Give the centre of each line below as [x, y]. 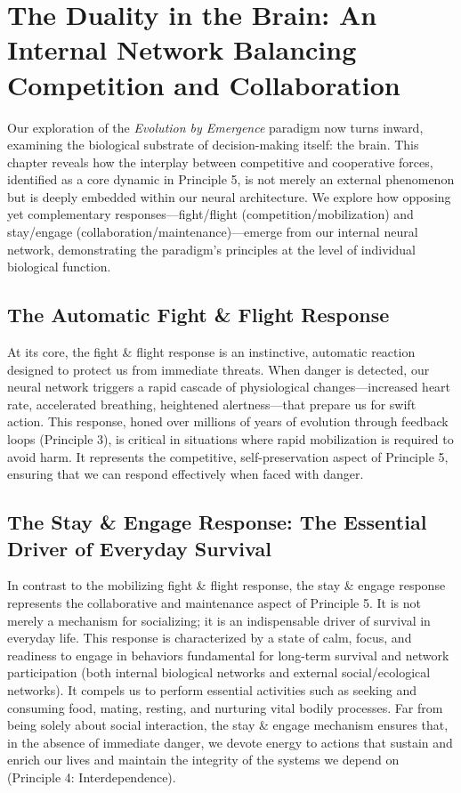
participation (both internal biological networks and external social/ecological [219, 672]
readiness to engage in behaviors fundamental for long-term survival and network [228, 655]
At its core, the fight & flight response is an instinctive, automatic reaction [211, 352]
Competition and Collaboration [204, 84]
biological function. [59, 267]
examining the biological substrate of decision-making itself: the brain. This [213, 145]
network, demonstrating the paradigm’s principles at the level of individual [211, 249]
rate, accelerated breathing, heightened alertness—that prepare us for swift [212, 404]
